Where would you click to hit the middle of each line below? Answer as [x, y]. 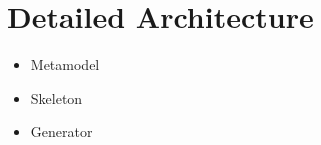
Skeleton [56, 97]
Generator [61, 131]
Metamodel [65, 64]
